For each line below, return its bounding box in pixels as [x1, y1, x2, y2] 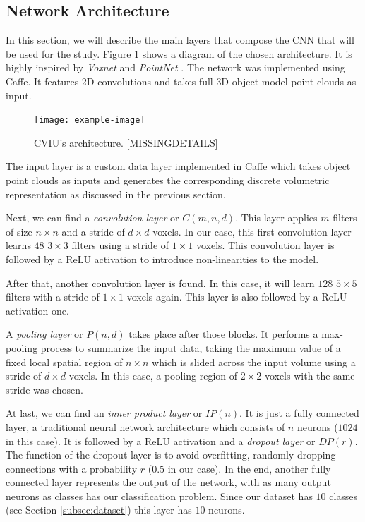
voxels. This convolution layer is [196, 238, 335, 253]
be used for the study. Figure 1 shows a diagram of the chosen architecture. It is [6, 46, 352, 61]
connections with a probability [6, 461, 138, 475]
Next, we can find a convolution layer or [6, 210, 179, 225]
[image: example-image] [34, 115, 145, 126]
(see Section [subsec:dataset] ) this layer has [6, 502, 192, 517]
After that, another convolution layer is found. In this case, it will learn [6, 275, 315, 290]
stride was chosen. [6, 382, 83, 396]
